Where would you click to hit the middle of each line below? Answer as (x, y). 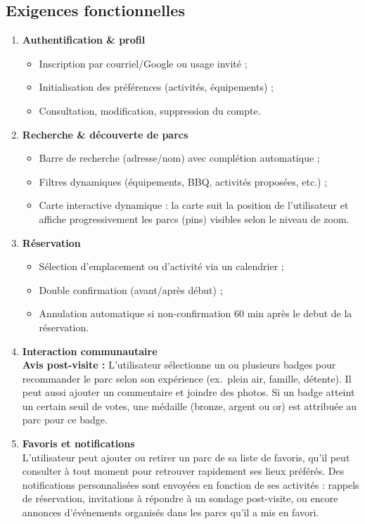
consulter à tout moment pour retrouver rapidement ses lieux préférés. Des (183, 471)
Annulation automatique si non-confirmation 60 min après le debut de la (196, 313)
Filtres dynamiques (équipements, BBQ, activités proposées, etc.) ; (183, 181)
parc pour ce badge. (65, 420)
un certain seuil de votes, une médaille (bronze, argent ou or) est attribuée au (190, 405)
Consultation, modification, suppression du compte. (150, 110)
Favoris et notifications (78, 443)
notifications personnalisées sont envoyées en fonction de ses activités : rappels (191, 484)
